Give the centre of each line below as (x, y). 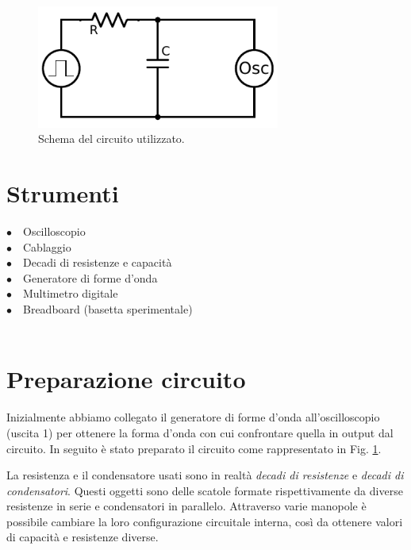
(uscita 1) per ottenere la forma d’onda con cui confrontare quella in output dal (200, 432)
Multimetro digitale (71, 293)
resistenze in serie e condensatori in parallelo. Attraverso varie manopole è (186, 506)
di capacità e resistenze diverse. (83, 537)
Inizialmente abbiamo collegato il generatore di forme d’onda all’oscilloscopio (193, 417)
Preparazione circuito (126, 379)
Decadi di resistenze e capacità (98, 262)
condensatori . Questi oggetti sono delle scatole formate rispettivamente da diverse (205, 490)
